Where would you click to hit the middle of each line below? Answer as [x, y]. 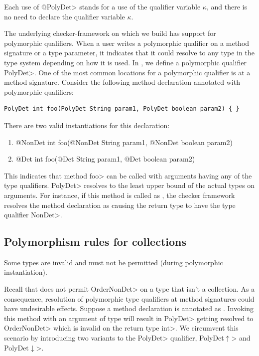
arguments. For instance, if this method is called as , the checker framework [120, 195]
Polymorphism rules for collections [95, 242]
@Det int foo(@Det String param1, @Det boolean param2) [105, 159]
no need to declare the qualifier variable [65, 16]
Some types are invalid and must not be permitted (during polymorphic [114, 262]
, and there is [227, 6]
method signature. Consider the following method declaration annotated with [122, 82]
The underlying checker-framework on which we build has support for [110, 33]
